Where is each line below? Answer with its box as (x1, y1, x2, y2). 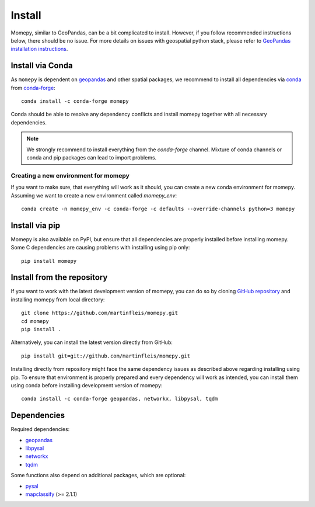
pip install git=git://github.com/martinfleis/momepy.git (21, 352, 191, 359)
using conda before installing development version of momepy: (10, 382, 163, 388)
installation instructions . (10, 46, 68, 53)
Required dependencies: (10, 426, 70, 433)
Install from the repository (10, 272, 108, 283)
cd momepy (21, 318, 49, 324)
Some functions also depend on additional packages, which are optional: (10, 472, 186, 479)
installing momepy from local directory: (10, 296, 105, 303)
